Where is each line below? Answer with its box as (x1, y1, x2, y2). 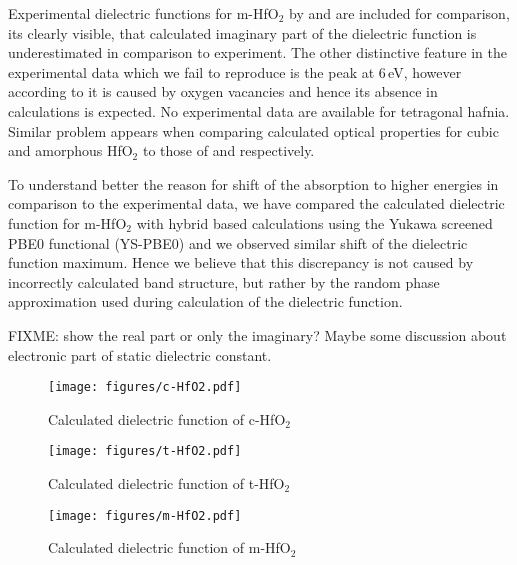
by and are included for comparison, (289, 3, 510, 23)
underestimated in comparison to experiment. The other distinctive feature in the (8, 42, 507, 63)
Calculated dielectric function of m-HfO (48, 537, 291, 558)
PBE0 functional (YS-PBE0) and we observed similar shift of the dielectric (8, 232, 468, 253)
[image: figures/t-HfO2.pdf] (48, 444, 242, 459)
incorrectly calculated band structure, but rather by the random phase (8, 271, 440, 292)
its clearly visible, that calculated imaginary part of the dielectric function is (8, 22, 477, 43)
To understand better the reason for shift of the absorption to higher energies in (8, 173, 499, 194)
